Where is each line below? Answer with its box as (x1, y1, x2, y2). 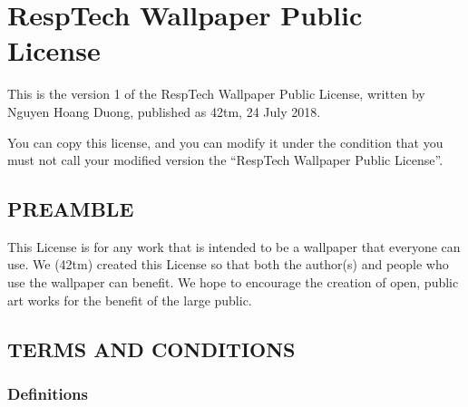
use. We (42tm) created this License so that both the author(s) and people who (7, 255, 449, 274)
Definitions (7, 382, 88, 404)
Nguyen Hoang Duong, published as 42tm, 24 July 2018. (7, 102, 321, 121)
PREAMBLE (7, 195, 134, 223)
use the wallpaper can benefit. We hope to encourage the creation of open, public (7, 273, 459, 292)
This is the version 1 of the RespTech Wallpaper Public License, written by (7, 84, 425, 103)
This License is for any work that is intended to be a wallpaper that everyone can (7, 237, 461, 256)
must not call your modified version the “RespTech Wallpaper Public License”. (7, 150, 444, 170)
